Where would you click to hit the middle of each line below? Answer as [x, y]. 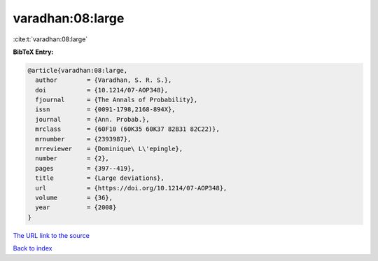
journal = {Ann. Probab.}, [92, 119]
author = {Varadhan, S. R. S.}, [104, 80]
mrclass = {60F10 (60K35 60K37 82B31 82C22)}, [127, 129]
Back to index [33, 248]
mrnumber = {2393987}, [83, 139]
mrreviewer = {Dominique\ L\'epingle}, [109, 149]
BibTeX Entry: [33, 52]
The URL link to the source [51, 235]
